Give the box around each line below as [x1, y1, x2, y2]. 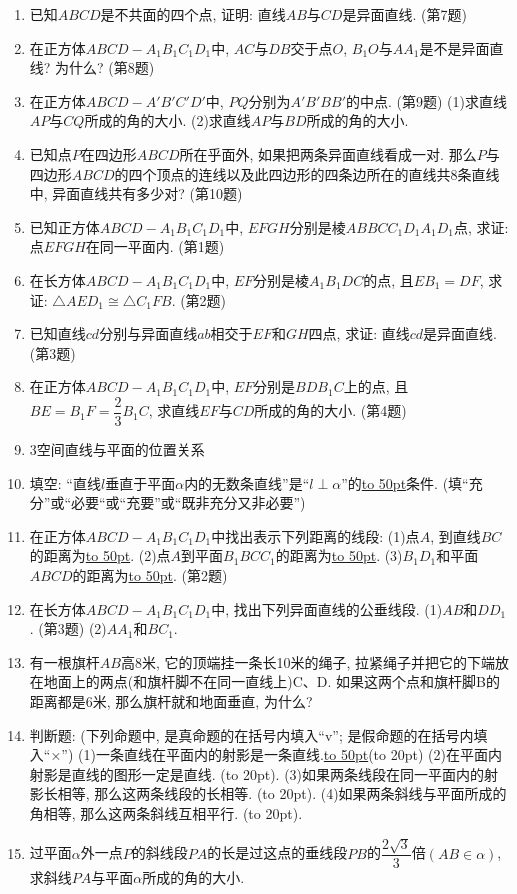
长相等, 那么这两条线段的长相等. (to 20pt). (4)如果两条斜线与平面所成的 [43, 783, 507, 804]
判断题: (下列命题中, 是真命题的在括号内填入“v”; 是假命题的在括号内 [29, 724, 474, 745]
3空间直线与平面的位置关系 [29, 438, 205, 459]
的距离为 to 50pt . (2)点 [29, 545, 171, 566]
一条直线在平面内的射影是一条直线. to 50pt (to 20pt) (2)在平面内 [95, 744, 502, 765]
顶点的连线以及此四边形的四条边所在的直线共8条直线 [156, 163, 500, 184]
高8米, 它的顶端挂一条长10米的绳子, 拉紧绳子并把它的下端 [120, 651, 496, 672]
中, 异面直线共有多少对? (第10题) [29, 183, 243, 204]
